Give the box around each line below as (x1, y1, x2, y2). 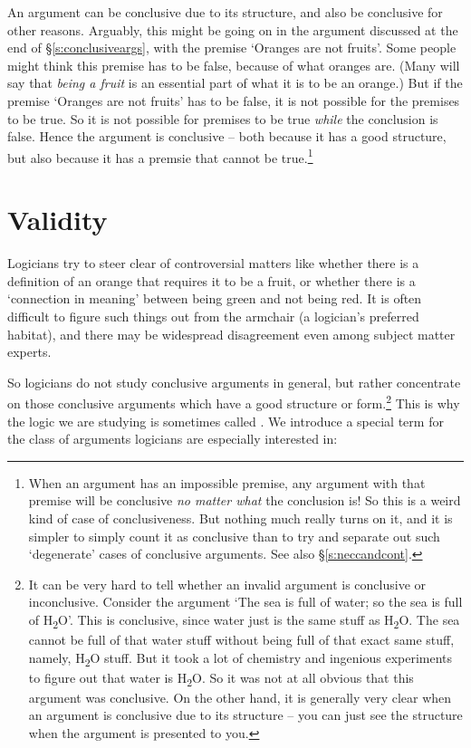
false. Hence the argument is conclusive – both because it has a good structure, (7, 127, 447, 146)
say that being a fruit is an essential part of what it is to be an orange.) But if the (7, 73, 463, 92)
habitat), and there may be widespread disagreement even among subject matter (7, 324, 456, 343)
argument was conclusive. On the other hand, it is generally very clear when (28, 687, 452, 706)
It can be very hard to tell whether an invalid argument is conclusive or (28, 574, 427, 593)
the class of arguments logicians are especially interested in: (7, 429, 338, 448)
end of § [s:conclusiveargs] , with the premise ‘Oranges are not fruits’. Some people (7, 38, 457, 57)
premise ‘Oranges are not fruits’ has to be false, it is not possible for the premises (7, 91, 460, 110)
